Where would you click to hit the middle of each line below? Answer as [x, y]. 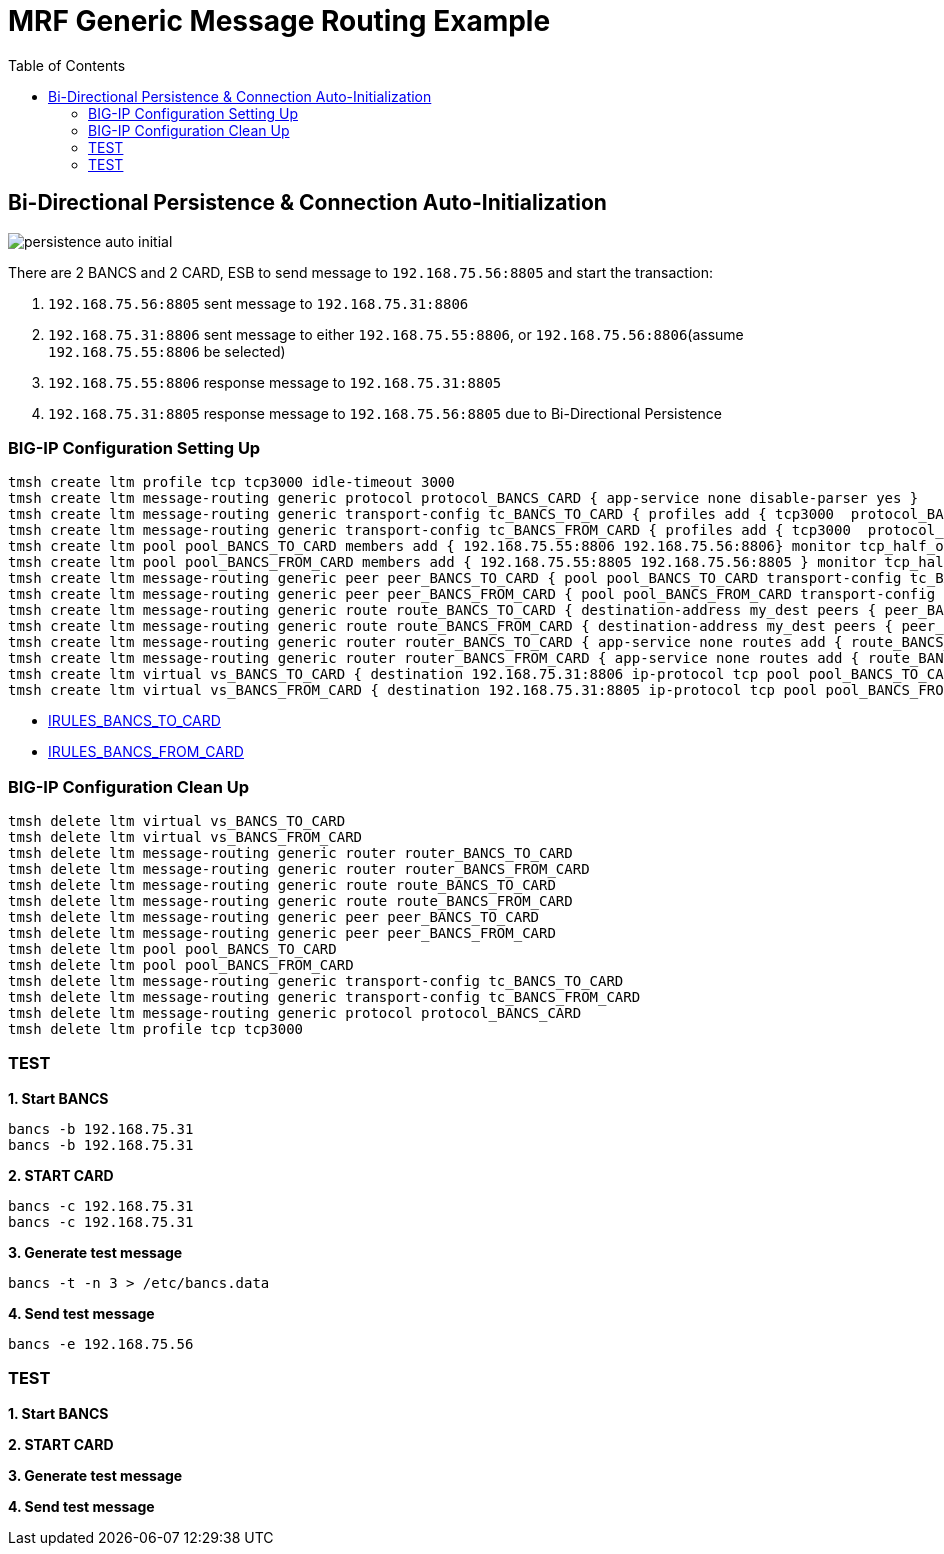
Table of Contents [67, 65]
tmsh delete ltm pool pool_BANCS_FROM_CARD [181, 965]
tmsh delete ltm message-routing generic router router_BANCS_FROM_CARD [299, 869]
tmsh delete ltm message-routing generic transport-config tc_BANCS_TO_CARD [316, 981]
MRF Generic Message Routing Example [279, 21]
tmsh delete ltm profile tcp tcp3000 [156, 1029]
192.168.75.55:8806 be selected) [167, 351]
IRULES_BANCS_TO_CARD [134, 721]
